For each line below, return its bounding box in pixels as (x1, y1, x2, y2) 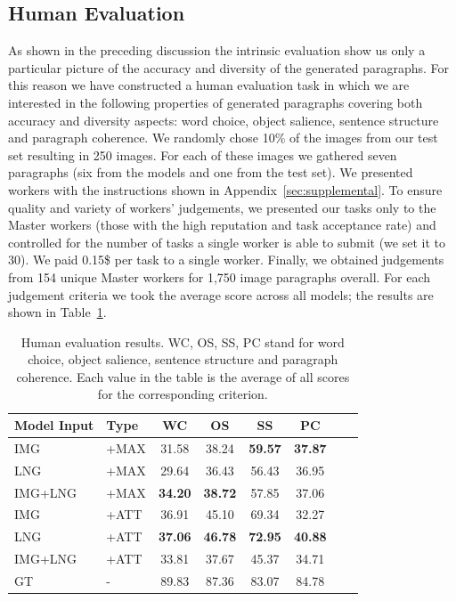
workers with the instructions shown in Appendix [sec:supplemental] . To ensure (8, 180, 443, 199)
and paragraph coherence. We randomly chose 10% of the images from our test (8, 128, 438, 147)
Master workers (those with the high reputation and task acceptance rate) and (8, 215, 436, 234)
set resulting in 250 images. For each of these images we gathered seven (8, 145, 397, 164)
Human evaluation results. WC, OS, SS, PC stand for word (20, 332, 345, 351)
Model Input (14, 416, 94, 435)
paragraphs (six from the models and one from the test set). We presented (8, 163, 413, 182)
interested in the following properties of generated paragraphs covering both (8, 93, 423, 111)
